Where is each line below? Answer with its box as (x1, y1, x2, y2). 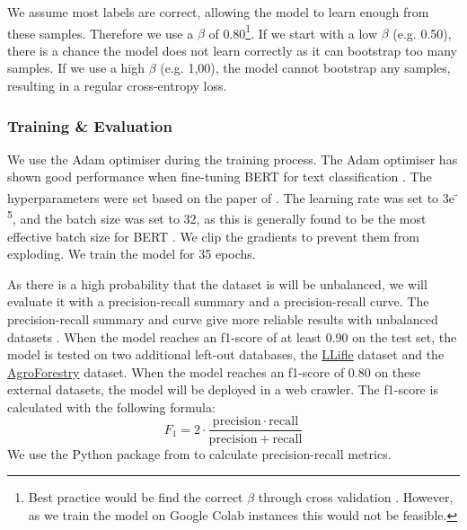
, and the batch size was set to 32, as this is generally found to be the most (12, 208, 427, 227)
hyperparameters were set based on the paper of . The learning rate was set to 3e (7, 188, 454, 207)
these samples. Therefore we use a (7, 23, 194, 42)
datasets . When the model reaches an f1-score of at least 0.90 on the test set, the (7, 327, 457, 346)
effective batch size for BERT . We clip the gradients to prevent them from (7, 226, 419, 245)
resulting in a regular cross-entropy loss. (7, 76, 227, 95)
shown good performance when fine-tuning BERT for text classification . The (7, 167, 432, 186)
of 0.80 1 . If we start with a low (208, 21, 378, 42)
